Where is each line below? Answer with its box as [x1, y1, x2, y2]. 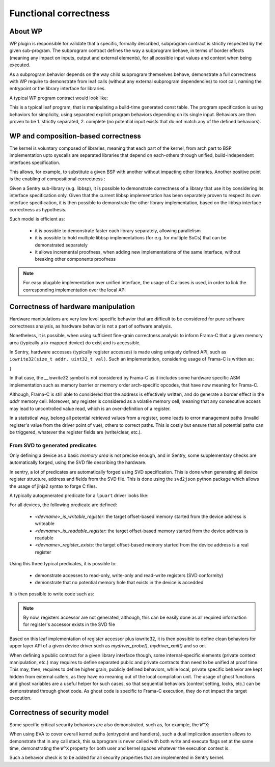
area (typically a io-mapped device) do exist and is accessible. [9, 339, 141, 346]
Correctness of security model [9, 708, 109, 717]
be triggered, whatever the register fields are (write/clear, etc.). [9, 429, 142, 435]
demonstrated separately [35, 242, 88, 248]
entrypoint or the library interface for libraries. [9, 86, 106, 92]
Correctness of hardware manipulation [9, 303, 135, 311]
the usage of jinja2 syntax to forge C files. [9, 483, 97, 489]
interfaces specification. [9, 159, 61, 166]
